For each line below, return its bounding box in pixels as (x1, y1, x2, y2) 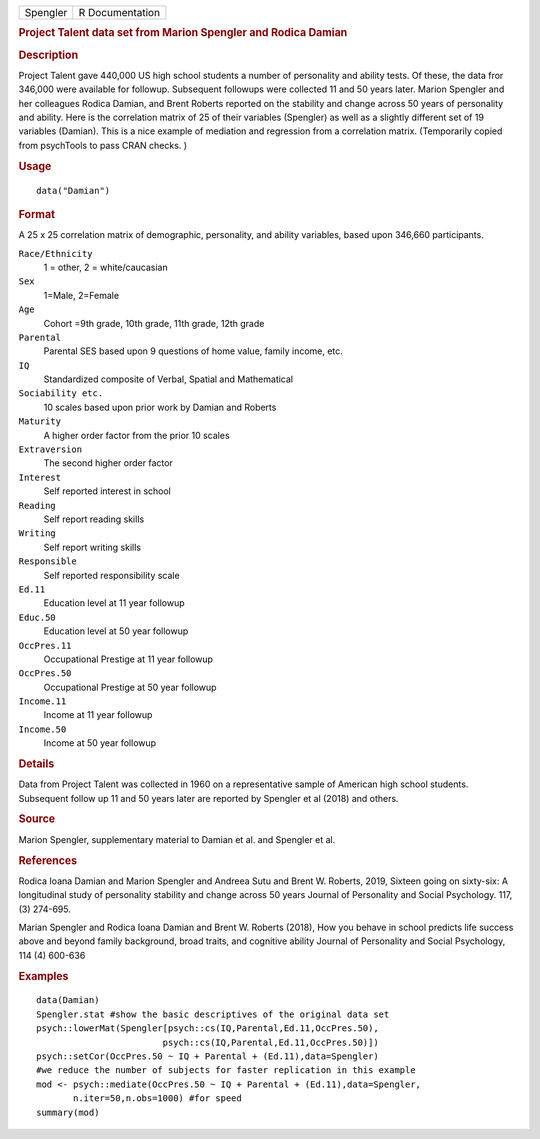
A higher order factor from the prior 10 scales (43, 429, 230, 441)
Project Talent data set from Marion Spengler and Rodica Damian (18, 26, 348, 40)
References (18, 853, 78, 867)
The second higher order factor (43, 457, 174, 469)
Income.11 (18, 696, 67, 707)
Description (18, 48, 79, 62)
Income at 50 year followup (43, 737, 157, 749)
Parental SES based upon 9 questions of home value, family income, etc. (43, 345, 344, 357)
